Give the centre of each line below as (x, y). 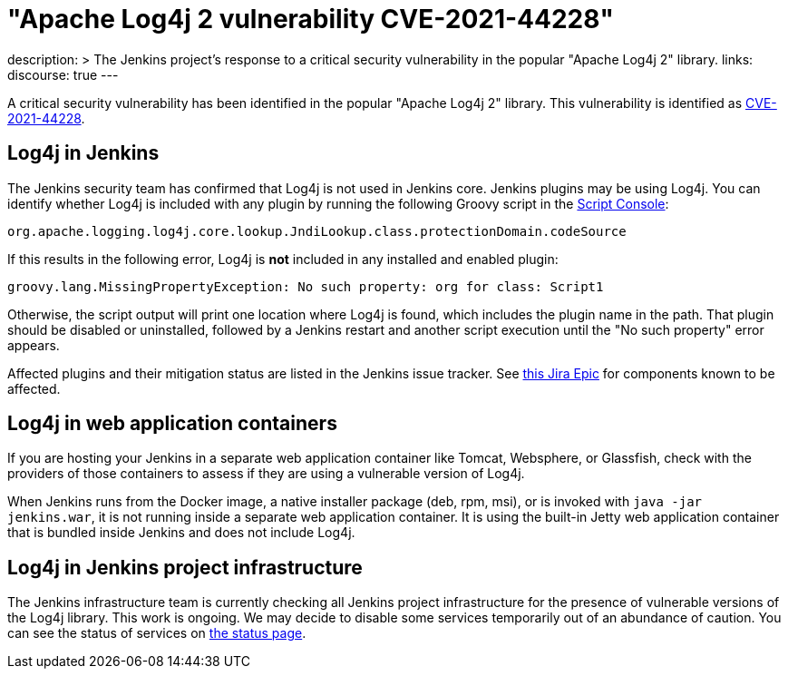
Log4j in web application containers (172, 424)
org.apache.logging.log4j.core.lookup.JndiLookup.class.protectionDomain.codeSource (317, 231)
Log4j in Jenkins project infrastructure (185, 567)
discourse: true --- (63, 74)
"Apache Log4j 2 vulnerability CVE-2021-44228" (311, 19)
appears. (34, 345)
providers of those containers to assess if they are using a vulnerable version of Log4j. (266, 474)
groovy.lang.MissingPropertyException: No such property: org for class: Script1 (306, 286)
